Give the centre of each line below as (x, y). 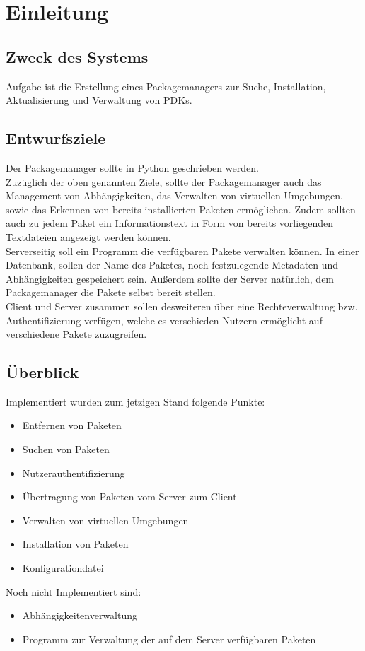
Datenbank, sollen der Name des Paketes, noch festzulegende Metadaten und (172, 265)
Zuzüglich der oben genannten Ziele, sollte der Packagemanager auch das (164, 181)
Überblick (42, 372)
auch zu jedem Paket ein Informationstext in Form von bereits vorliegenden (170, 223)
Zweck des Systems (77, 56)
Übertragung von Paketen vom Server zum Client (129, 497)
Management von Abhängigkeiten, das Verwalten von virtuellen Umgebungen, (174, 195)
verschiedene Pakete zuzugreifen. (76, 334)
